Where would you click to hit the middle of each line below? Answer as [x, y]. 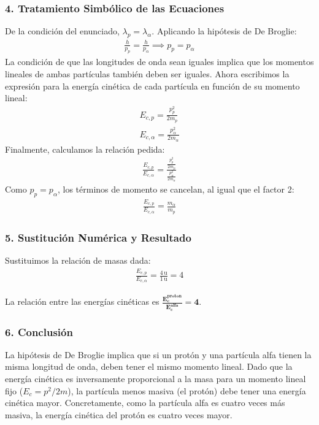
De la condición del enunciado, [62, 31]
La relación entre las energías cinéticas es [82, 301]
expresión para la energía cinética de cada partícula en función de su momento [152, 86]
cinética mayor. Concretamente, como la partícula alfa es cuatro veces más [145, 403]
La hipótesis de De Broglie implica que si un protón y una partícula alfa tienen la [158, 354]
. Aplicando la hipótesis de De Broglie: [224, 31]
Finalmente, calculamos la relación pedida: [85, 149]
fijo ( [14, 390]
